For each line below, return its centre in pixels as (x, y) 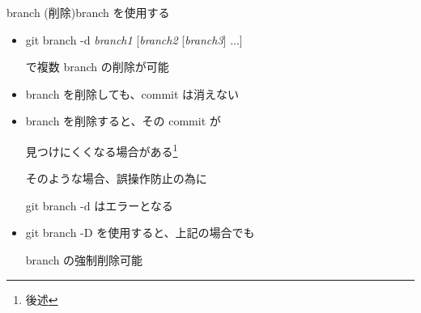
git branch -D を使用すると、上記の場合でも (140, 233)
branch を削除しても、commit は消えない (132, 93)
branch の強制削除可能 (84, 260)
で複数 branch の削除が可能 (97, 67)
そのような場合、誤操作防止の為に (116, 178)
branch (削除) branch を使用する (88, 12)
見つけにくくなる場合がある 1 (102, 150)
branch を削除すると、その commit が (123, 121)
